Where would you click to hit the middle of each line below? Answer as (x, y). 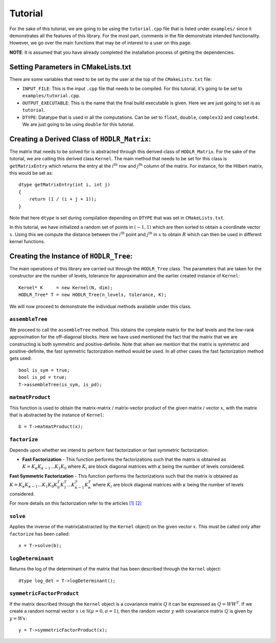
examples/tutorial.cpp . (51, 96)
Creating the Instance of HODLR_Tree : (71, 256)
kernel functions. (27, 242)
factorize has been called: (40, 534)
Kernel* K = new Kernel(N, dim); (66, 287)
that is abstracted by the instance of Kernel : (57, 415)
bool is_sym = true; (44, 370)
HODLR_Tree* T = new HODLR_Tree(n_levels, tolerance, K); (93, 295)
